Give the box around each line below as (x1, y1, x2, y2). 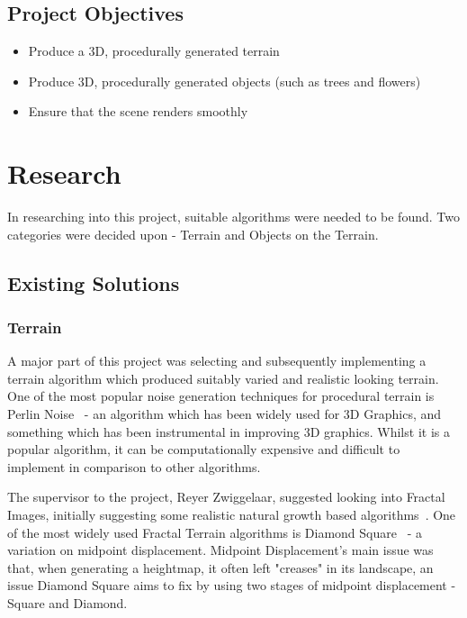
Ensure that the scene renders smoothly (28, 102, 248, 121)
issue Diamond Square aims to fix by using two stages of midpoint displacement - (7, 576, 456, 595)
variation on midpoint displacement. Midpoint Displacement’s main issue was (7, 541, 434, 559)
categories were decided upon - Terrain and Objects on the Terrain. (7, 224, 379, 243)
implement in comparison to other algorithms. (7, 457, 261, 476)
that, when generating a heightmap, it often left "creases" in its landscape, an (7, 558, 434, 577)
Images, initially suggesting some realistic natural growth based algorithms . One (7, 505, 456, 524)
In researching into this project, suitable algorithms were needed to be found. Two (7, 207, 460, 226)
